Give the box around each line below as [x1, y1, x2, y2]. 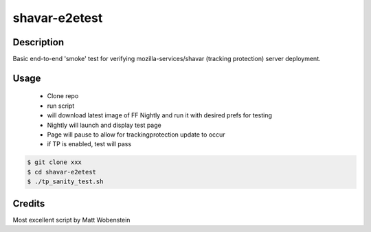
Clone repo [47, 92, 79, 100]
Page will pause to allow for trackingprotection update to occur [47, 130, 226, 139]
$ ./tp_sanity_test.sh [27, 178, 104, 185]
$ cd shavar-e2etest [27, 168, 96, 176]
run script [47, 102, 75, 110]
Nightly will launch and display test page [47, 121, 161, 129]
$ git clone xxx [27, 159, 82, 166]
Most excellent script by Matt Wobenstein [12, 216, 131, 224]
